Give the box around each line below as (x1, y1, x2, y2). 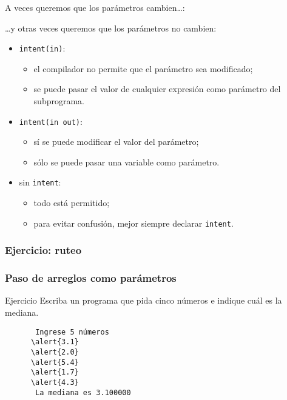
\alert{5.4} (30, 358, 79, 367)
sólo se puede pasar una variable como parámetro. (33, 155, 220, 168)
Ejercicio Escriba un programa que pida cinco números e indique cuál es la (5, 294, 282, 307)
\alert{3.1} (30, 338, 79, 347)
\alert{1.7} (30, 368, 79, 377)
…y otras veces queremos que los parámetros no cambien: (5, 21, 217, 34)
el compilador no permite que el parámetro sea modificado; (33, 62, 253, 75)
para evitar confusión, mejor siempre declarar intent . (33, 216, 234, 229)
